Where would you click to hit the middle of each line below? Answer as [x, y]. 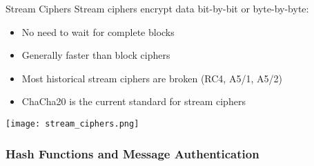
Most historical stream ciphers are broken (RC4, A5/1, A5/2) [152, 78]
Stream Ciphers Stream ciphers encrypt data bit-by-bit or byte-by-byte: [157, 8]
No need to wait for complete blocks [98, 31]
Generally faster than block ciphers [96, 55]
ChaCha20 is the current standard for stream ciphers [134, 101]
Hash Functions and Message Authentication [133, 153]
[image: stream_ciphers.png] [72, 123]
